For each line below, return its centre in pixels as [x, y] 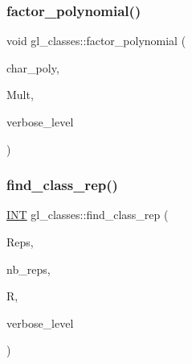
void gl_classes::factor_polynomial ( [96, 41]
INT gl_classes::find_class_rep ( [88, 215]
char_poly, [33, 67]
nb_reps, [29, 269]
